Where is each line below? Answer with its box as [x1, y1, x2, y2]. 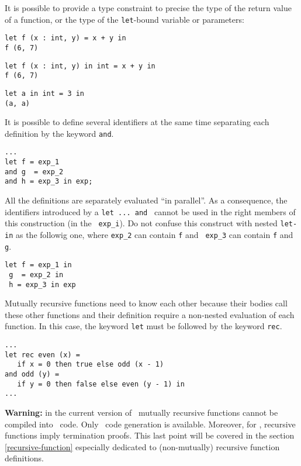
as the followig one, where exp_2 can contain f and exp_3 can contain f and [15, 228, 293, 240]
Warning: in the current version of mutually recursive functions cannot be [5, 406, 278, 419]
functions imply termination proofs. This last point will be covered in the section [5, 429, 295, 441]
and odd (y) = [5, 370, 60, 379]
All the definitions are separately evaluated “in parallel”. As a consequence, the [5, 194, 288, 206]
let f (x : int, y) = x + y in [5, 34, 126, 43]
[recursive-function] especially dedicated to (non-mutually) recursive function [5, 440, 280, 453]
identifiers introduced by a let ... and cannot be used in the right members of [5, 205, 296, 218]
